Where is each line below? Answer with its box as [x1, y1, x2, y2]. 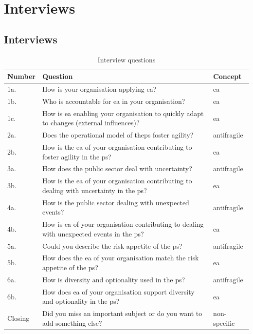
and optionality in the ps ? [42, 296, 120, 306]
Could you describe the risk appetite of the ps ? [42, 240, 182, 251]
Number [7, 71, 36, 81]
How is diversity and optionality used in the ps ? [42, 274, 185, 284]
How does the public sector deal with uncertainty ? [42, 163, 192, 174]
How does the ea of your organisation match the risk [42, 253, 199, 263]
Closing [7, 313, 30, 323]
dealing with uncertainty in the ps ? [42, 185, 147, 195]
